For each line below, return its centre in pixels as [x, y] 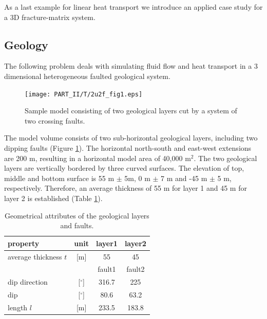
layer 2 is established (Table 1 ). [53, 198]
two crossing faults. [55, 120]
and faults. [77, 225]
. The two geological [225, 158]
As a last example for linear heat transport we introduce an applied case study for [133, 7]
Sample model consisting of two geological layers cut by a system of [131, 111]
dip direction [28, 282]
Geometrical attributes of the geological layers [77, 215]
